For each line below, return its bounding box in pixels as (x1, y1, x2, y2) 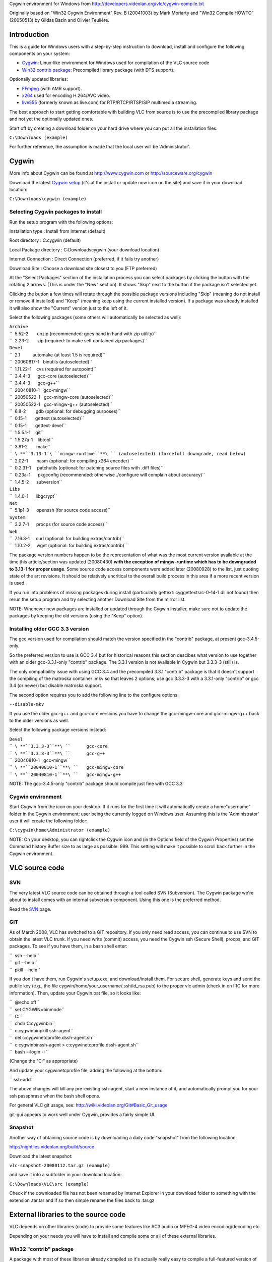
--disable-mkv (9, 702, 44, 707)
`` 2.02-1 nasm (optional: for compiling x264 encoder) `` (9, 457, 133, 464)
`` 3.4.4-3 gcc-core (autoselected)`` (9, 373, 91, 379)
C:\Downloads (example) (9, 134, 68, 140)
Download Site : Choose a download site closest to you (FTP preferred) (9, 265, 157, 271)
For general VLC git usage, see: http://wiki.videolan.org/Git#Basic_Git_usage (9, 1102, 168, 1108)
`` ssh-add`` (9, 1077, 34, 1083)
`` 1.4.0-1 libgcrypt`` (9, 493, 57, 499)
